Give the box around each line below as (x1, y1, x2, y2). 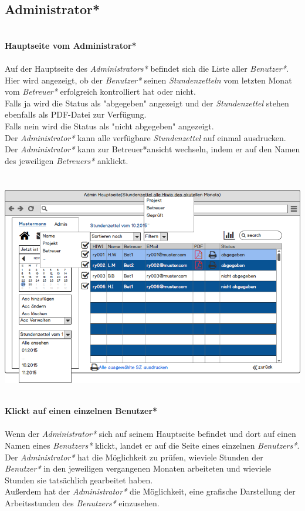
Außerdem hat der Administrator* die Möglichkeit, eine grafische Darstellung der (5, 485, 296, 497)
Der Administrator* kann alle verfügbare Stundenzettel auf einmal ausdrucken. (5, 131, 286, 143)
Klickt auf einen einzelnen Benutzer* (5, 405, 158, 417)
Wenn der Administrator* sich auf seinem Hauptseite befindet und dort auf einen (5, 427, 296, 440)
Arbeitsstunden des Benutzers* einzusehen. (5, 496, 160, 509)
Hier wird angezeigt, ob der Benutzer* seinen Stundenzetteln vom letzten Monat (5, 74, 292, 86)
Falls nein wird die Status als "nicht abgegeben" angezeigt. (5, 119, 214, 132)
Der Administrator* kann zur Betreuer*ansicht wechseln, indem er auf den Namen (5, 143, 300, 155)
